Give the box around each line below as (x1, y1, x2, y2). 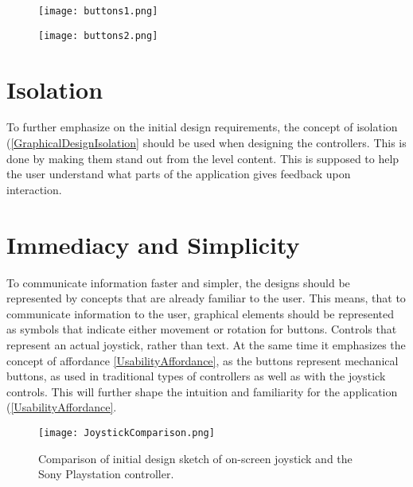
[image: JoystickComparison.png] (38, 427, 215, 438)
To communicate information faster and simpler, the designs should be (6, 274, 350, 290)
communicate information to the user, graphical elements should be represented (6, 305, 394, 321)
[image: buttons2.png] (38, 29, 158, 41)
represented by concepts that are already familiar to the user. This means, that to (6, 290, 406, 306)
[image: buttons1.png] (38, 6, 158, 17)
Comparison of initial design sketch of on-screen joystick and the (38, 450, 353, 466)
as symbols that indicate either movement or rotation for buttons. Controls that (6, 321, 397, 337)
